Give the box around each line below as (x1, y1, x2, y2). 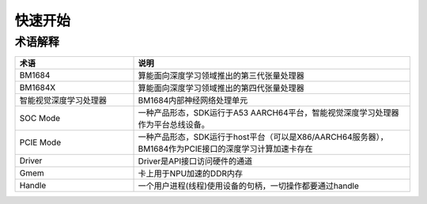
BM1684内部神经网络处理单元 (138, 95, 248, 106)
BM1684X (19, 82, 56, 93)
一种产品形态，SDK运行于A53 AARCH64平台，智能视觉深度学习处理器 (138, 108, 399, 119)
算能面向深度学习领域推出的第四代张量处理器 (138, 83, 304, 94)
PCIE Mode (19, 137, 62, 148)
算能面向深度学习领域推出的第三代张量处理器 (138, 70, 304, 81)
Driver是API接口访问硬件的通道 (138, 156, 253, 167)
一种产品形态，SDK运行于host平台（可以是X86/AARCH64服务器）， (138, 131, 388, 142)
